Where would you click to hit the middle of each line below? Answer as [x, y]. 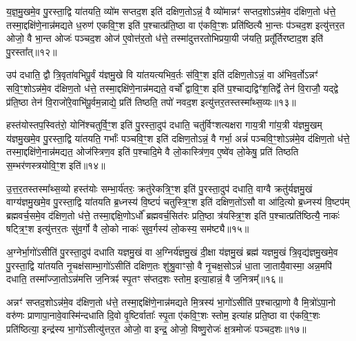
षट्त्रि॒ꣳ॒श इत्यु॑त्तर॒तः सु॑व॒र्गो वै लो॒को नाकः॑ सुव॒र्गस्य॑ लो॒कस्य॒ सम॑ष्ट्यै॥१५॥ [128, 229]
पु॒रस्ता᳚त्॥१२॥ [32, 51]
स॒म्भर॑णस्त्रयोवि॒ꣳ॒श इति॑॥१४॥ [56, 165]
